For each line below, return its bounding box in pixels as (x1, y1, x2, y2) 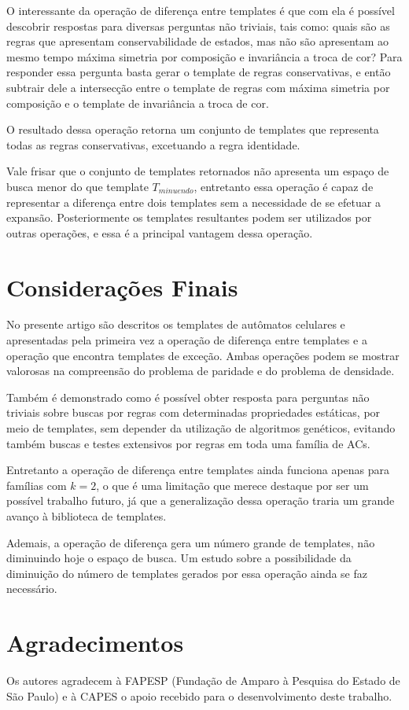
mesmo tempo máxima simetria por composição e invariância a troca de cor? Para (6, 48, 403, 64)
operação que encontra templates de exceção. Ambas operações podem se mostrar (6, 347, 400, 363)
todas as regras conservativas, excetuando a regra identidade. (6, 136, 300, 153)
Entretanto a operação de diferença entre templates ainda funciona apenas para (6, 462, 390, 478)
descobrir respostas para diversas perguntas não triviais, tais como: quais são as (6, 17, 390, 34)
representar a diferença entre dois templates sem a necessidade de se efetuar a (6, 193, 381, 210)
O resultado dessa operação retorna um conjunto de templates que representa (6, 121, 379, 138)
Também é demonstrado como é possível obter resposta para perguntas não (6, 388, 370, 405)
